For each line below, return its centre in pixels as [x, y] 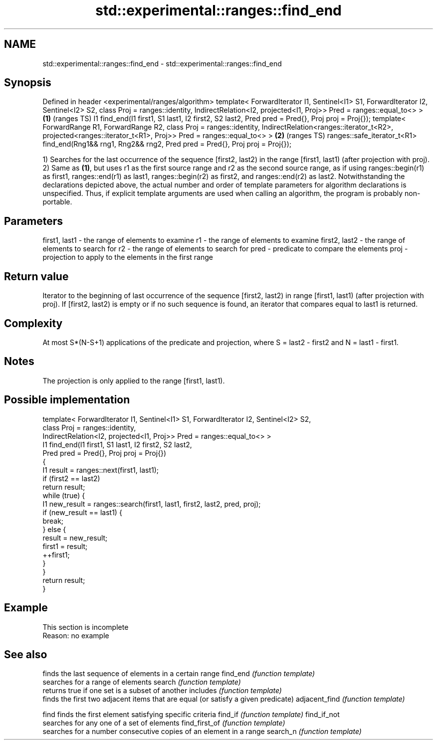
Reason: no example [76, 635]
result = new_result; [75, 538]
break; [53, 521]
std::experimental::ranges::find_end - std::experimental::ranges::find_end [162, 63]
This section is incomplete [86, 627]
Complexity [33, 323]
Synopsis [28, 83]
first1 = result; [65, 546]
